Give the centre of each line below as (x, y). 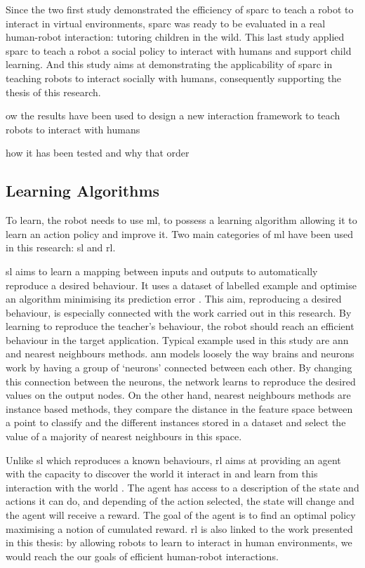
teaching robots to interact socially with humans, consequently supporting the (174, 78)
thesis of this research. (53, 92)
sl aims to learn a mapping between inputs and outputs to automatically (162, 271)
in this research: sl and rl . (61, 247)
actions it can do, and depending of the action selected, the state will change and (180, 501)
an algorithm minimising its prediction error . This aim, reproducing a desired (174, 299)
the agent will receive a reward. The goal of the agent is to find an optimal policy (181, 515)
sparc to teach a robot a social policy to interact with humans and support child (179, 50)
